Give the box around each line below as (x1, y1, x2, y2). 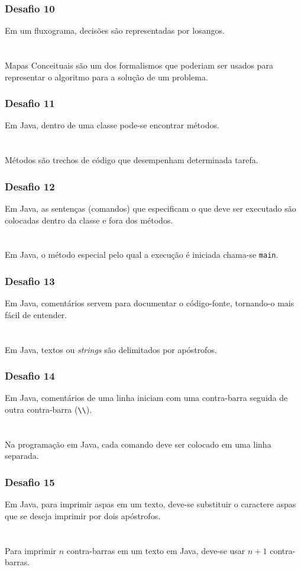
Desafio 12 (5, 179, 55, 193)
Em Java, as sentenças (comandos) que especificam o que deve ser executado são (5, 202, 296, 214)
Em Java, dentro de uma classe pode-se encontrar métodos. (5, 119, 219, 131)
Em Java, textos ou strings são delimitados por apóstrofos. (5, 343, 217, 355)
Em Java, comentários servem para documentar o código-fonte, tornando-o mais (5, 297, 294, 309)
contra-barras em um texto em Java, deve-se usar (66, 544, 245, 556)
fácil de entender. (5, 308, 67, 320)
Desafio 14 (5, 368, 55, 383)
